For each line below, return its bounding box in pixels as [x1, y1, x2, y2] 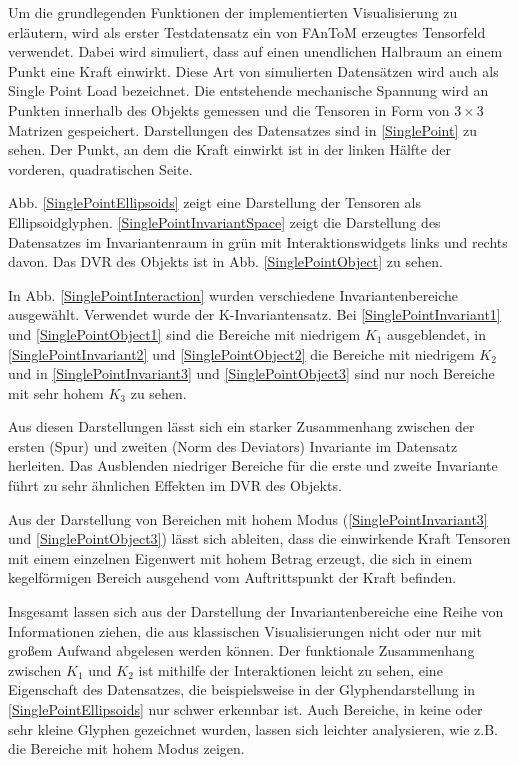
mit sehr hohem [8, 382, 104, 403]
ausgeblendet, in [387, 323, 486, 344]
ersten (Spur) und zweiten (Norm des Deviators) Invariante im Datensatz [8, 435, 458, 456]
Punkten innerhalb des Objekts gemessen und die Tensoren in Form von [8, 99, 450, 120]
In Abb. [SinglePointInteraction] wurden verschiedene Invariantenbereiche [8, 284, 459, 305]
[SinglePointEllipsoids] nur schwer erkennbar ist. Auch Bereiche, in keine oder [8, 699, 483, 719]
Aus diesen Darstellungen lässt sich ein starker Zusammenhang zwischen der [8, 416, 475, 437]
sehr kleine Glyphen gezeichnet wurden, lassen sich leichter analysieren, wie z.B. [8, 718, 499, 739]
